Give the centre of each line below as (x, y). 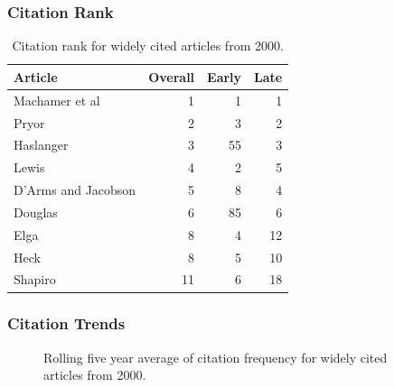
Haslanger (41, 145)
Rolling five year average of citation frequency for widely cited (216, 357)
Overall (172, 76)
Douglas (36, 212)
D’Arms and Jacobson (75, 190)
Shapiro (35, 279)
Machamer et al (57, 100)
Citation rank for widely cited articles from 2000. (148, 46)
